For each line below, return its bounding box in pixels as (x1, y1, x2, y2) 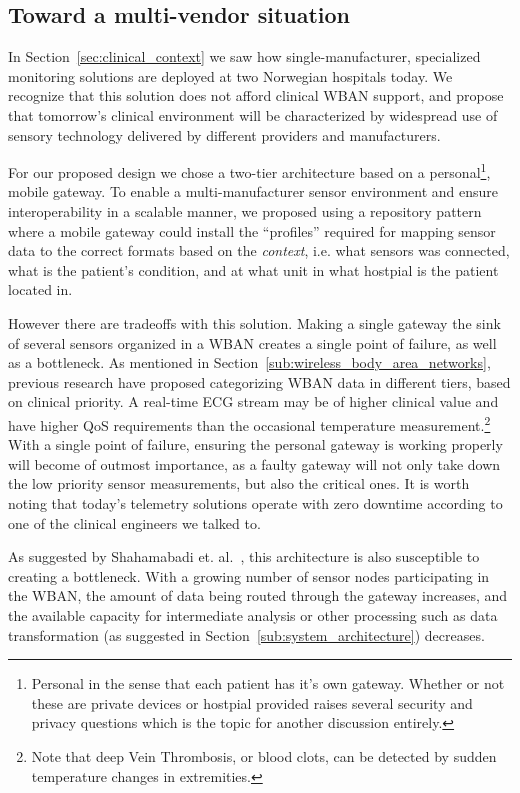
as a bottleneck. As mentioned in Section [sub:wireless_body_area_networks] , (8, 352, 491, 373)
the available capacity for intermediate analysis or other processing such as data (8, 604, 498, 625)
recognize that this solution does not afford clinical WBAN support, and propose (8, 85, 504, 106)
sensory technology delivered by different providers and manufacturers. (8, 124, 441, 145)
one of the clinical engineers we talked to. (8, 512, 261, 533)
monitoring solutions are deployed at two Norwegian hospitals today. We (8, 65, 453, 86)
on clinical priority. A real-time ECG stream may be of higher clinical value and (8, 391, 499, 412)
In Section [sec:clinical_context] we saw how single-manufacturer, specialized (8, 46, 481, 67)
